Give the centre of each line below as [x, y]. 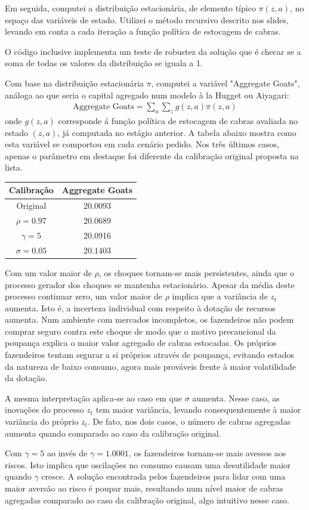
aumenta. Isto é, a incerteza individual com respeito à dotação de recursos [140, 307]
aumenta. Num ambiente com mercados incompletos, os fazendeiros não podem [149, 319]
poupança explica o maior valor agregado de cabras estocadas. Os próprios [141, 343]
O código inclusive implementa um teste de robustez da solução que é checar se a [153, 51]
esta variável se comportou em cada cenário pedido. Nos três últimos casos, [142, 144]
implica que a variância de [220, 296]
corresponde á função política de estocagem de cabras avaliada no [178, 120]
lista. [14, 167]
